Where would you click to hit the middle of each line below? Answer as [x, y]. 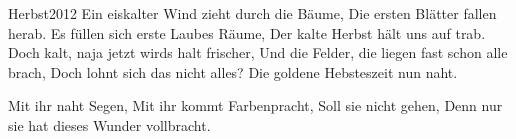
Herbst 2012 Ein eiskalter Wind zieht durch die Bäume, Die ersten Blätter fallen [252, 13]
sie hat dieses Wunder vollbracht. [109, 124]
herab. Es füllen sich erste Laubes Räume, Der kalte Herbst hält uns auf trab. [247, 32]
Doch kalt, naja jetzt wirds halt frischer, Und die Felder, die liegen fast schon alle [258, 52]
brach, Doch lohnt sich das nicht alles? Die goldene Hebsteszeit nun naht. [233, 71]
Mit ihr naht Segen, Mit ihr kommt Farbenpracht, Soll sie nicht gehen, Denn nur [255, 105]
